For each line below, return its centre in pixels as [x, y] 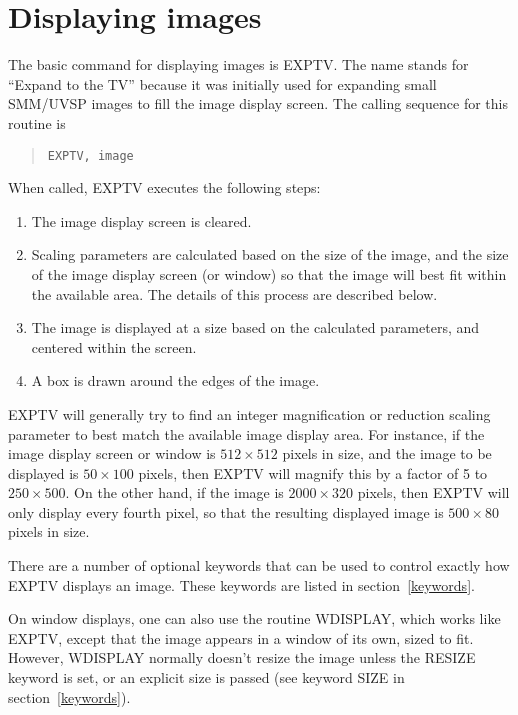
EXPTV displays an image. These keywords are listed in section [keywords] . [241, 584]
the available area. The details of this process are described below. [234, 293]
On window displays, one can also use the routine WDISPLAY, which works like [254, 618]
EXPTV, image [90, 155]
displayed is [43, 472]
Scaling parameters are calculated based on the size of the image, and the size [270, 254]
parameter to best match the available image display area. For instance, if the [246, 433]
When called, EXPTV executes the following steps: [164, 187]
